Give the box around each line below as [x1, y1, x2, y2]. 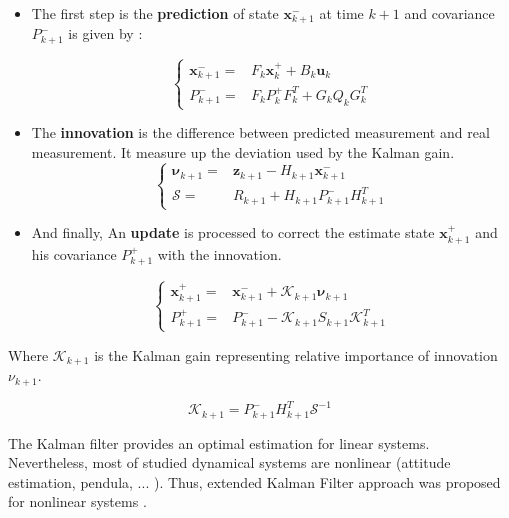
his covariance [31, 243, 117, 264]
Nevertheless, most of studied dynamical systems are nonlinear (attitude [8, 452, 451, 473]
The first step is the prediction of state [31, 3, 279, 23]
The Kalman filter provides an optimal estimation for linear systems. [8, 432, 430, 453]
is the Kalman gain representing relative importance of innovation [94, 344, 498, 365]
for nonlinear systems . [8, 491, 147, 512]
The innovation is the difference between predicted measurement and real [31, 122, 490, 143]
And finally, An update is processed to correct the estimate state [31, 222, 435, 243]
